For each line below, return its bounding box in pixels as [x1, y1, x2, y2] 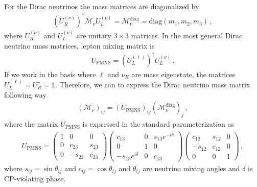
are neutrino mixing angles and [143, 162, 240, 173]
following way [4, 89, 46, 100]
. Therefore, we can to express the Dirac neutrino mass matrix [55, 79, 250, 90]
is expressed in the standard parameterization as [82, 119, 235, 129]
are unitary [76, 30, 111, 40]
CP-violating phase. [4, 173, 66, 184]
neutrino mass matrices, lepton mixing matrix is [4, 40, 155, 51]
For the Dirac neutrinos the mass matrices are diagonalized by [4, 1, 199, 11]
